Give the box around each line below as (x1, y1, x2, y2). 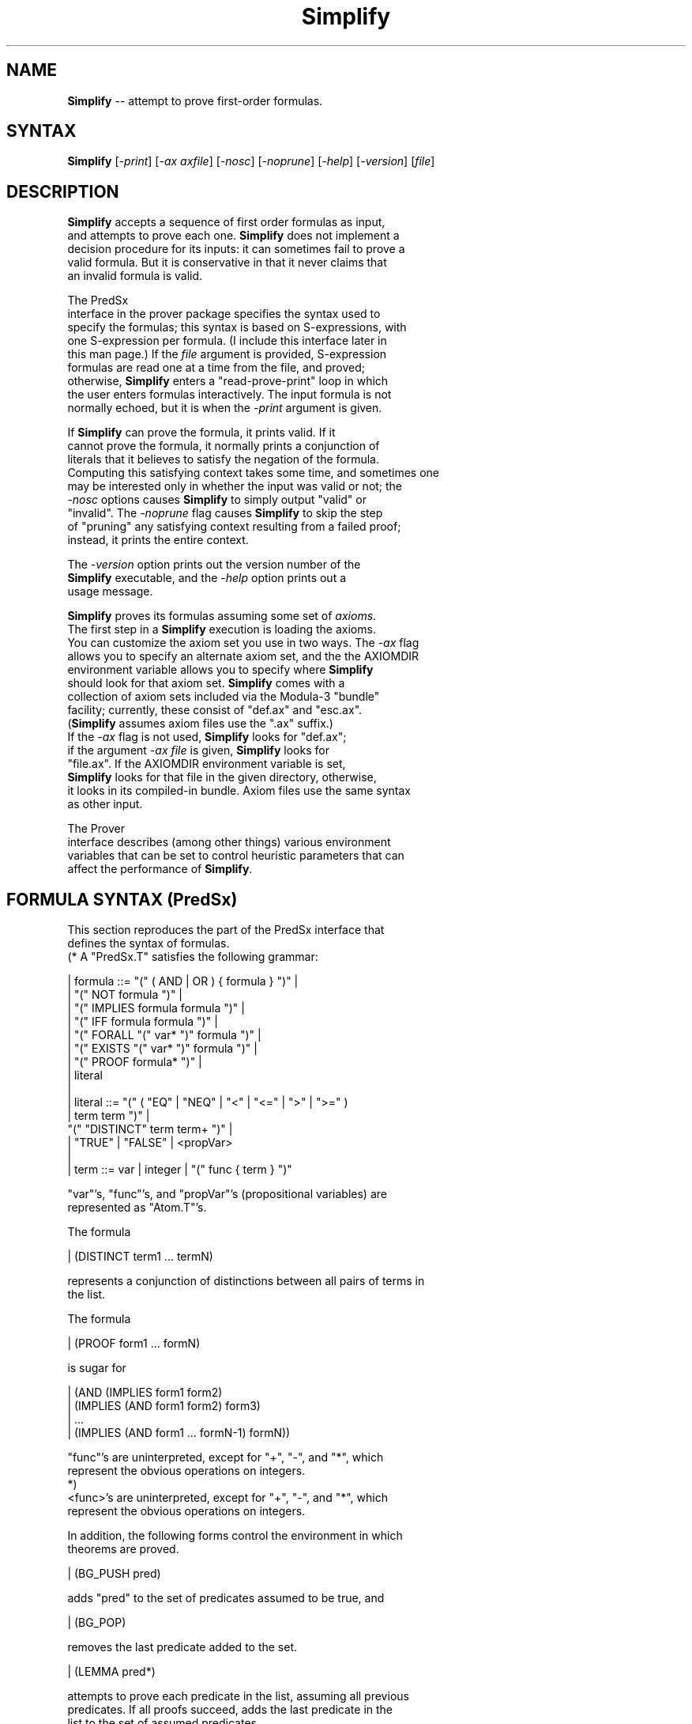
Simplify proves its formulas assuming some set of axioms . (67, 609, 377, 623)
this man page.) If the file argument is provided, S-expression (67, 347, 387, 361)
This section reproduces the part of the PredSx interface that (67, 923, 385, 937)
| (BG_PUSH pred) (67, 1567, 161, 1581)
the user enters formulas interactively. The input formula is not (67, 388, 392, 402)
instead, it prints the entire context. (67, 533, 249, 547)
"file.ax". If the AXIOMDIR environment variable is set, (67, 757, 346, 771)
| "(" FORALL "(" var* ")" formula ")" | (67, 1028, 261, 1042)
